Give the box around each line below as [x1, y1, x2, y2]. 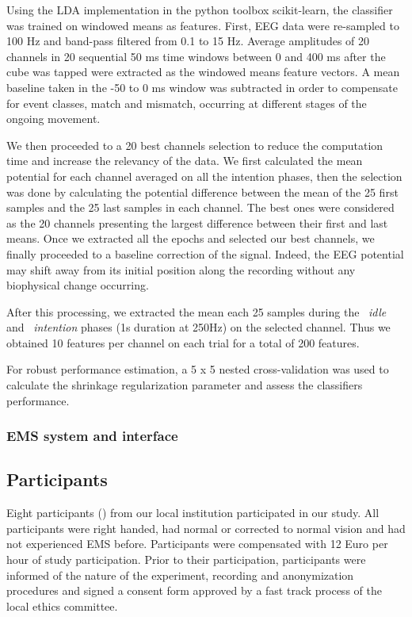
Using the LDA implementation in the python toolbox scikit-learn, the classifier [6, 2, 393, 17]
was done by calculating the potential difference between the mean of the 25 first [6, 183, 399, 200]
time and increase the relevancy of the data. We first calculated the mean [6, 152, 363, 169]
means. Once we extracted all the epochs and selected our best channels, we [6, 230, 375, 247]
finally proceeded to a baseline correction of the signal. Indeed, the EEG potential [6, 245, 404, 262]
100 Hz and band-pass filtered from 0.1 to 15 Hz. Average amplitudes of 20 [6, 33, 370, 49]
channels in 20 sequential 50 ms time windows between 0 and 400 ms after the [6, 48, 386, 64]
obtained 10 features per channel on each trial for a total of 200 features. [6, 334, 360, 351]
